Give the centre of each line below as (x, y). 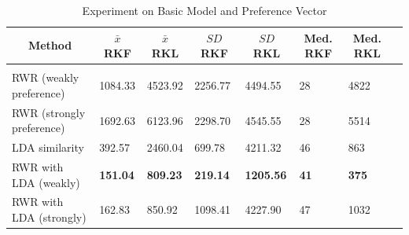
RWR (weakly (46, 77)
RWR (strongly (49, 112)
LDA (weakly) (46, 182)
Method (50, 45)
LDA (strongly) (49, 217)
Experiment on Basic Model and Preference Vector (204, 10)
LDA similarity (48, 147)
